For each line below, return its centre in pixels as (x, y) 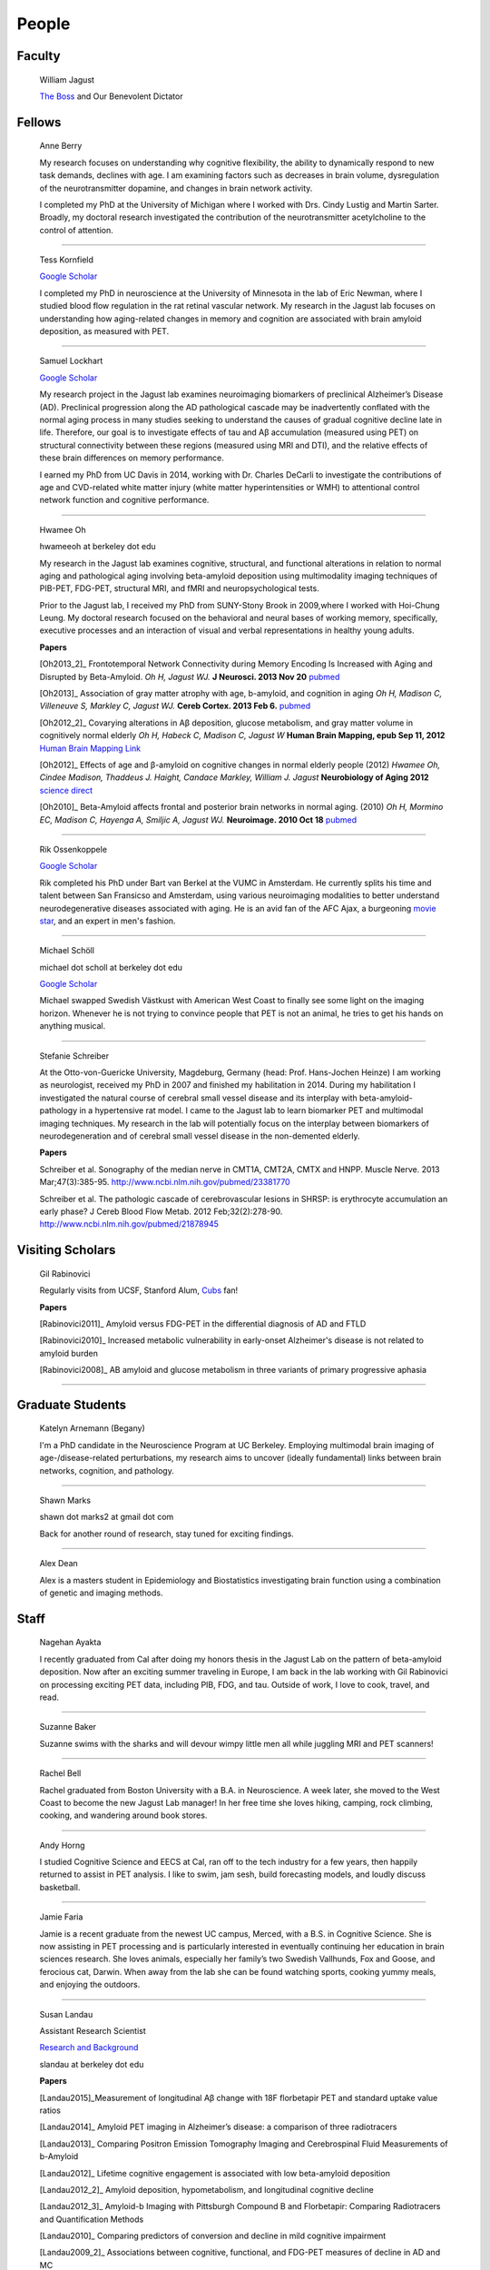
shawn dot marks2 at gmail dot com (107, 1517)
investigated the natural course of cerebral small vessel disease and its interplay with (198, 1098)
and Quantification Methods (92, 2219)
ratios (50, 2110)
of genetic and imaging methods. (101, 1593)
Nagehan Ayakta (70, 1643)
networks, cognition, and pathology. (107, 1470)
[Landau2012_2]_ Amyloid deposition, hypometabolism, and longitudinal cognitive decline (206, 2189)
